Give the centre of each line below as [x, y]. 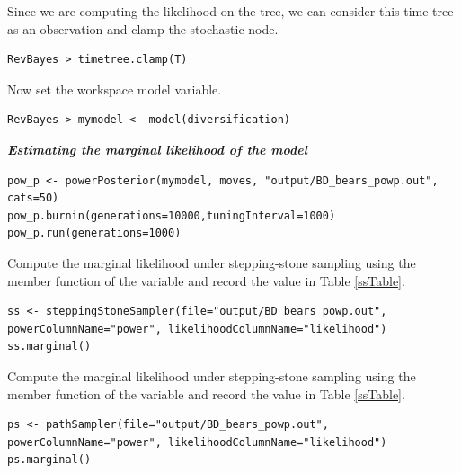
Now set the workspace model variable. [115, 89]
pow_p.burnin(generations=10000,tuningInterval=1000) [172, 215]
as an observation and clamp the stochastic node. [143, 28]
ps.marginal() [49, 460]
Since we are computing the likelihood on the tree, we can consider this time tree [230, 11]
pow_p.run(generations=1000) [94, 233]
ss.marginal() [49, 347]
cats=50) [33, 198]
